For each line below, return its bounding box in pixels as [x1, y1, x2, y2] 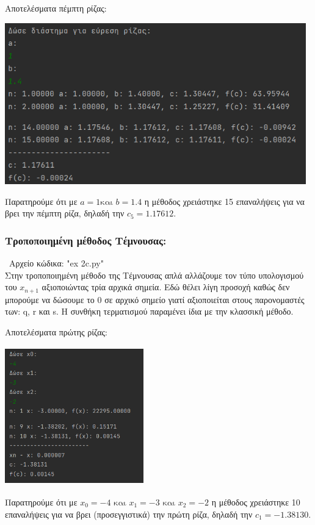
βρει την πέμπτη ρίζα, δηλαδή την [5, 207, 125, 220]
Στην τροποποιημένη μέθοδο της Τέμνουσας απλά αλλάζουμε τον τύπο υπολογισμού [5, 268, 304, 281]
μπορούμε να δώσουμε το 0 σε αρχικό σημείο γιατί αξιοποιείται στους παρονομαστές [5, 293, 305, 305]
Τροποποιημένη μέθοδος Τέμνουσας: [5, 232, 167, 248]
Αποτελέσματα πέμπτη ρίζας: [5, 2, 107, 14]
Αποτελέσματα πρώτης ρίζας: [5, 325, 107, 338]
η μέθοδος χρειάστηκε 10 [211, 495, 300, 508]
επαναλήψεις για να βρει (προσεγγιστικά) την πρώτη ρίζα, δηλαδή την [5, 507, 253, 520]
